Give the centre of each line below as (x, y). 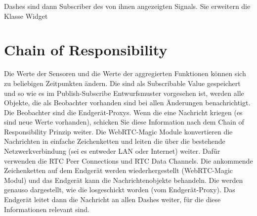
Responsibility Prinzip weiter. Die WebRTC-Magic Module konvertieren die (118, 131)
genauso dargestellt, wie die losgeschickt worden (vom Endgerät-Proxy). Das (120, 190)
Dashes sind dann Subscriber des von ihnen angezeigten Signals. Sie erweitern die (127, 6)
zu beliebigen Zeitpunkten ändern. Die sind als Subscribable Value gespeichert (122, 83)
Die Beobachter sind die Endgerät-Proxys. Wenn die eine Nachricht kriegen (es (123, 112)
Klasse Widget (26, 16)
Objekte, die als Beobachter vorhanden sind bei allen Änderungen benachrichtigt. (127, 103)
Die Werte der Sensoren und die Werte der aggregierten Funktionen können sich (125, 73)
